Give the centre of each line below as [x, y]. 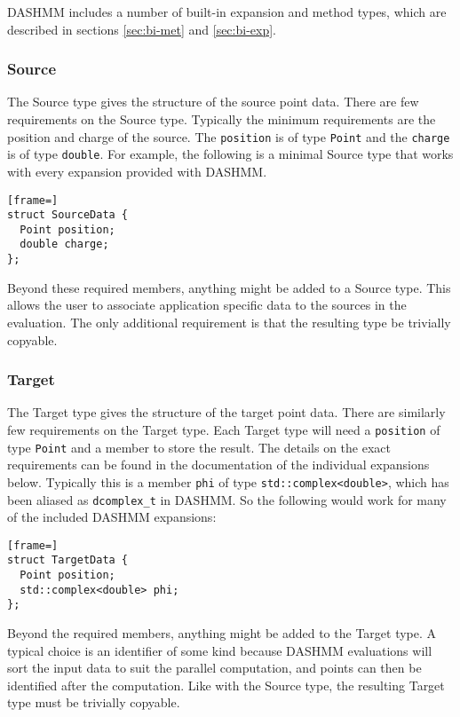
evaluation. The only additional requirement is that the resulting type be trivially [229, 322]
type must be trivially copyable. [94, 702]
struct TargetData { [68, 560]
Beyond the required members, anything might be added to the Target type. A [222, 633]
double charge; [64, 244]
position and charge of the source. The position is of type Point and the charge [229, 136]
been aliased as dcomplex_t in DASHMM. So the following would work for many [227, 499]
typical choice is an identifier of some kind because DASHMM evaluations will [220, 650]
